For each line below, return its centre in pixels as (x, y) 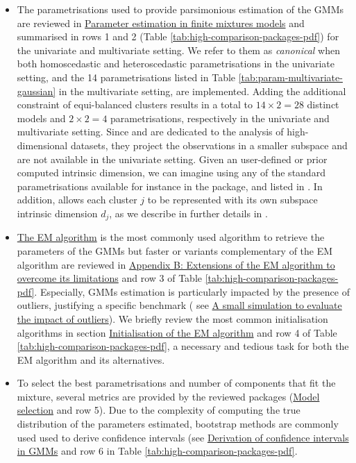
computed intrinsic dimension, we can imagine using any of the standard (171, 172)
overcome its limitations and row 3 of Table (110, 278)
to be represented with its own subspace (232, 200)
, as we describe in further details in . (188, 213)
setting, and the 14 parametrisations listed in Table (126, 77)
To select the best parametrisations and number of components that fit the (176, 383)
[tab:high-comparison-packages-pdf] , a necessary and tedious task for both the (183, 346)
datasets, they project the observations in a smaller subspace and (209, 145)
